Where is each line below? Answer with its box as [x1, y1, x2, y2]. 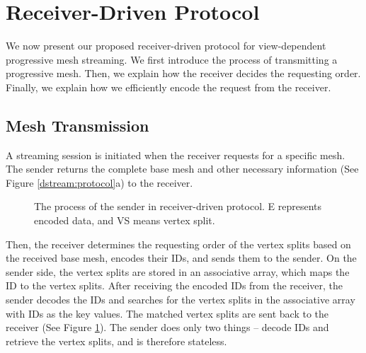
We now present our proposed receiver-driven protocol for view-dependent [6, 38, 326, 53]
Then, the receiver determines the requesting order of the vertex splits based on [6, 236, 351, 251]
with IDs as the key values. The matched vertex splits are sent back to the [6, 306, 329, 320]
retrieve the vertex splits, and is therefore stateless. [6, 333, 227, 348]
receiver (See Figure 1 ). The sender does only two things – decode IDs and [6, 320, 329, 335]
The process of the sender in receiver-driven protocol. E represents [34, 199, 322, 214]
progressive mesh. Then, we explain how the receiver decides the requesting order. [6, 66, 361, 81]
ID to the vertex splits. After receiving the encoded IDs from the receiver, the [6, 278, 343, 293]
